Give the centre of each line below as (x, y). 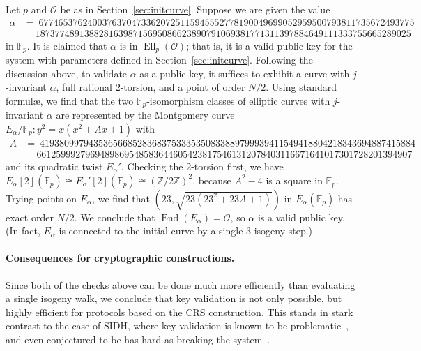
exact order (30, 217)
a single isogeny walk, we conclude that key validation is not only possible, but (174, 298)
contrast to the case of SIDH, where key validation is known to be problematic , (177, 326)
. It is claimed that (67, 45)
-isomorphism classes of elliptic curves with (238, 100)
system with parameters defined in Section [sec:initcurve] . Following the (159, 60)
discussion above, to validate (67, 73)
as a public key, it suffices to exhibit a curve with (245, 73)
